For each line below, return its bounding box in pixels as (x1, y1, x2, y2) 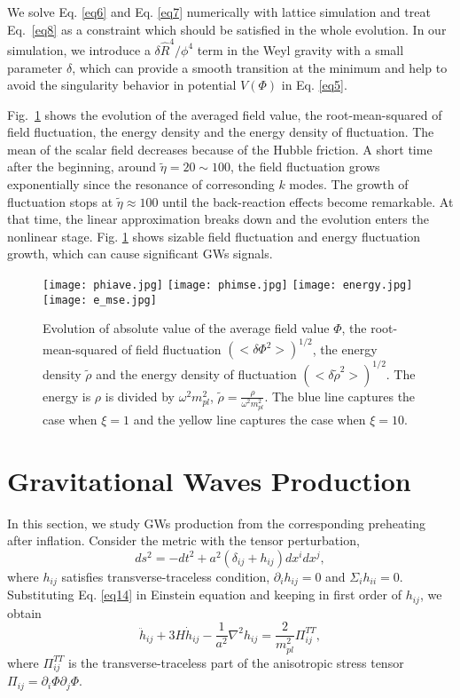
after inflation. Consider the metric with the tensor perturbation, (7, 531, 360, 550)
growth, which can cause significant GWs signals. (7, 244, 273, 263)
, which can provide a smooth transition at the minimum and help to (72, 58, 448, 76)
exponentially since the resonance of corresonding (7, 175, 275, 194)
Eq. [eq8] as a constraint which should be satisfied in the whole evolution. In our (7, 20, 447, 38)
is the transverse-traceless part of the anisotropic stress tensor (68, 653, 404, 671)
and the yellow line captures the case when (133, 410, 366, 429)
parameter (7, 58, 63, 76)
